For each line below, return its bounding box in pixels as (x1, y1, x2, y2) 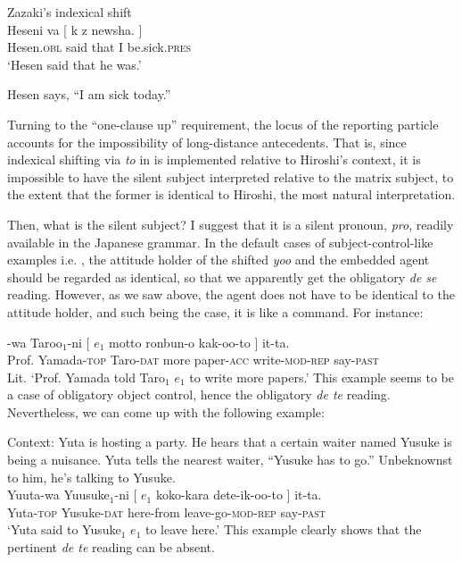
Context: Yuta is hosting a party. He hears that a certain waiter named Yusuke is (7, 432, 452, 451)
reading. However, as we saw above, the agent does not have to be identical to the (7, 285, 455, 304)
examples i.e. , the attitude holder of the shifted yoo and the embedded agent (7, 250, 430, 269)
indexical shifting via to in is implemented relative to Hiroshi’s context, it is (7, 150, 421, 169)
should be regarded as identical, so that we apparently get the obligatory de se (7, 267, 437, 286)
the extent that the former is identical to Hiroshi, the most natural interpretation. (7, 185, 456, 204)
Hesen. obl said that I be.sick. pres (7, 38, 192, 56)
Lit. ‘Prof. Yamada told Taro (7, 367, 166, 386)
